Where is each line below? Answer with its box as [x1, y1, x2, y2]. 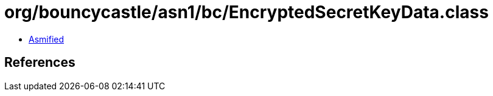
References [4, 55, 75, 70]
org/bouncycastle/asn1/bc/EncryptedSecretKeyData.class [4, 2, 489, 22]
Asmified [29, 33, 65, 44]
